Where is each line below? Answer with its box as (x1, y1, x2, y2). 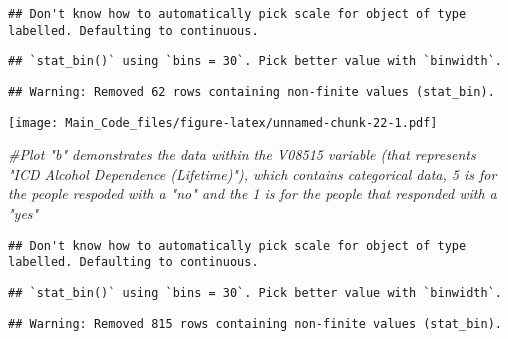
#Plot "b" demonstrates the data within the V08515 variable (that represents (8, 144, 476, 165)
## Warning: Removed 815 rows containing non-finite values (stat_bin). (8, 316, 502, 331)
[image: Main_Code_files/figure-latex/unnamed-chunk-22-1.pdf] (8, 115, 438, 130)
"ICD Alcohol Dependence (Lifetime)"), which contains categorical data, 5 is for (8, 163, 497, 184)
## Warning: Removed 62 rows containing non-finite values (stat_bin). (8, 84, 495, 99)
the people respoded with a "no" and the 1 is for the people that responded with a (8, 183, 497, 204)
